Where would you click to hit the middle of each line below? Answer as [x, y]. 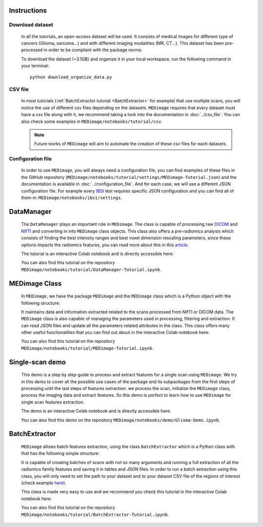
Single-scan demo [38, 362]
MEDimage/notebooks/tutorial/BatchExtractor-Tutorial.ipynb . [95, 514]
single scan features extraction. [53, 402]
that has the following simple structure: [60, 453]
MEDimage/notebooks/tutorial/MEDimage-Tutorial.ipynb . [87, 348]
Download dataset [31, 25]
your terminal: [35, 66]
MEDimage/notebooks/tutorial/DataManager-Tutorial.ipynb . [91, 269]
